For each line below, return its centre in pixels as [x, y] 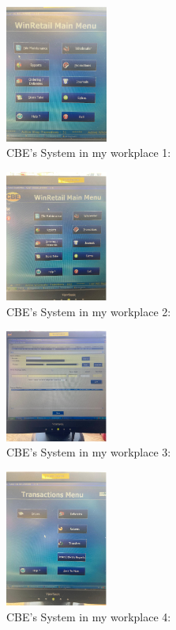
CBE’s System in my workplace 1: [89, 153]
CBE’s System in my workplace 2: [89, 311]
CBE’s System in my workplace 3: [89, 452]
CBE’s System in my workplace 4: [89, 616]
